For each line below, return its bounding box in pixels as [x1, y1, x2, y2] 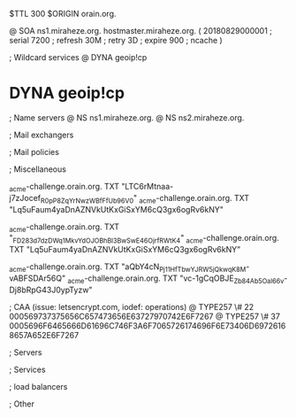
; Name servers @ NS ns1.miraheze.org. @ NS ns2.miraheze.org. [9, 112, 245, 123]
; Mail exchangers [9, 129, 74, 140]
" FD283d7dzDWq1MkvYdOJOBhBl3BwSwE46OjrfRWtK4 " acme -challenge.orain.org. [9, 233, 280, 245]
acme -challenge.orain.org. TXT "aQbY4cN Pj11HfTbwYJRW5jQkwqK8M [9, 261, 247, 274]
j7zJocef [9, 192, 42, 203]
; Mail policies [9, 146, 60, 157]
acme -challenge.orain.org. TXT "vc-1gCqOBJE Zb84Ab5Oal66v [67, 273, 285, 285]
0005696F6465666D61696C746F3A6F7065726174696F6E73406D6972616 [9, 320, 286, 331]
